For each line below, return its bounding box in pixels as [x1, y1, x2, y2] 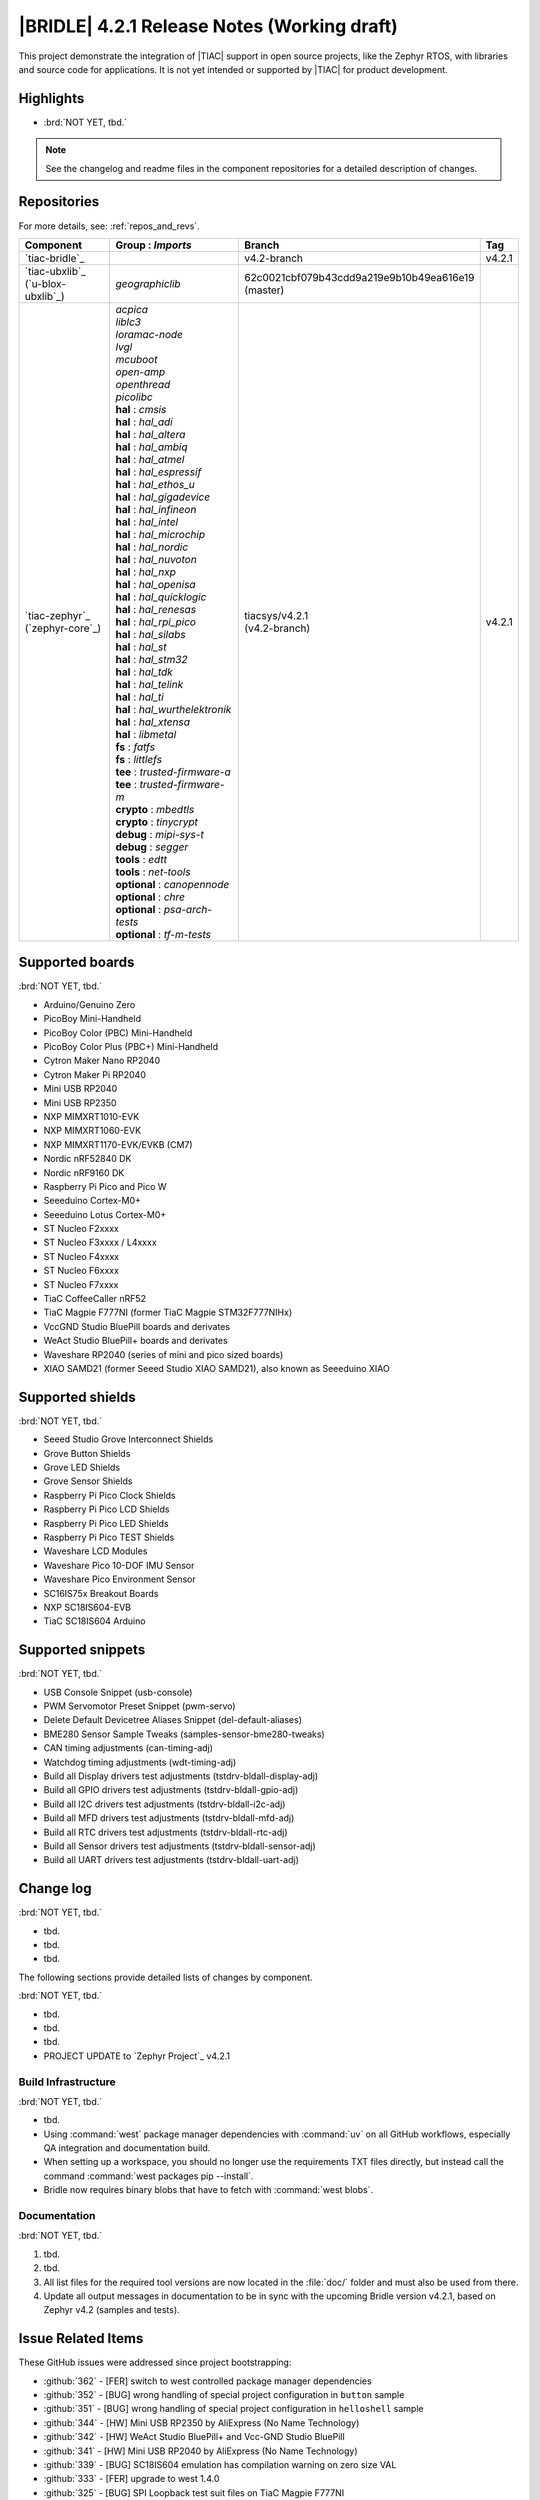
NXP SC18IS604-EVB [43, 1601, 132, 1613]
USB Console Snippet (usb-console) [43, 1686, 193, 1698]
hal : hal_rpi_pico [115, 615, 197, 629]
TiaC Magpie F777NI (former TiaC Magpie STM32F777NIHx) [43, 1306, 293, 1319]
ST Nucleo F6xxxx [43, 1265, 120, 1277]
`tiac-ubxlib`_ [24, 264, 87, 278]
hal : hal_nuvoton [115, 552, 197, 566]
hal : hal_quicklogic [115, 590, 207, 604]
